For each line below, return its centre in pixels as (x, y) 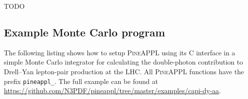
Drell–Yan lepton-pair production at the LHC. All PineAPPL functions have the (124, 71)
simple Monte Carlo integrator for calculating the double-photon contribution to (124, 62)
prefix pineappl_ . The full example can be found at (81, 81)
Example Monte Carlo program (85, 32)
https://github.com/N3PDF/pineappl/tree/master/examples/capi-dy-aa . (113, 91)
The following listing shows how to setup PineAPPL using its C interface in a (120, 52)
